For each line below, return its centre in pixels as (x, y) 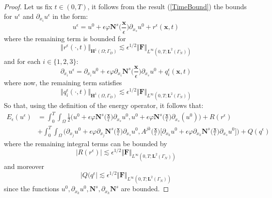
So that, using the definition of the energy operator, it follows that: (104, 105)
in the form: (70, 16)
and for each (22, 61)
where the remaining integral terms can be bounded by (86, 143)
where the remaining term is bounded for (65, 38)
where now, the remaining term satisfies (63, 83)
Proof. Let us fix (28, 6)
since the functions (32, 189)
